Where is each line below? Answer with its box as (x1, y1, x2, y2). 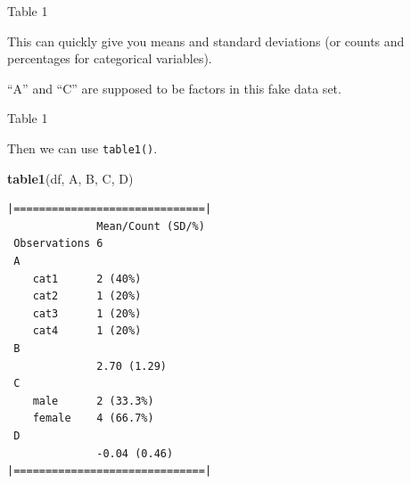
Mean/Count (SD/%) (96, 219, 205, 233)
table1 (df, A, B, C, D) (7, 168, 134, 187)
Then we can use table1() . (7, 138, 158, 157)
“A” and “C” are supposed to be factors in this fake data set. (7, 78, 341, 97)
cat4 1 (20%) (32, 324, 142, 338)
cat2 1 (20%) (32, 290, 142, 303)
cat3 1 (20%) (32, 307, 142, 320)
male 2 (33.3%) (32, 394, 154, 407)
